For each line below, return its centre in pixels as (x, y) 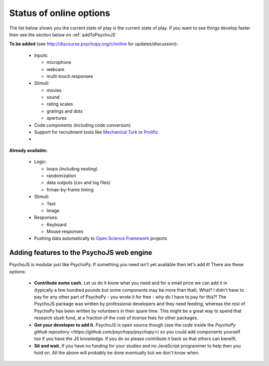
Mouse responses (65, 231)
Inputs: (41, 55)
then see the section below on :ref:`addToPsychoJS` (63, 34)
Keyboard (57, 224)
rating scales (60, 104)
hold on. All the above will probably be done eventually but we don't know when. (117, 353)
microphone (59, 62)
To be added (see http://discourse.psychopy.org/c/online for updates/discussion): (94, 44)
